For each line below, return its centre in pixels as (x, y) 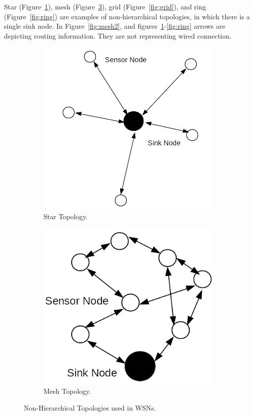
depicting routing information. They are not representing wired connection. (118, 35)
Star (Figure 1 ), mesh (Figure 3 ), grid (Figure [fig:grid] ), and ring (105, 6)
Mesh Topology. (67, 391)
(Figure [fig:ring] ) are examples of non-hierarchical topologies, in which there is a (127, 16)
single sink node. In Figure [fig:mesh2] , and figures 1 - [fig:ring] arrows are (115, 26)
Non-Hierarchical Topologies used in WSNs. (90, 407)
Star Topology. (66, 216)
